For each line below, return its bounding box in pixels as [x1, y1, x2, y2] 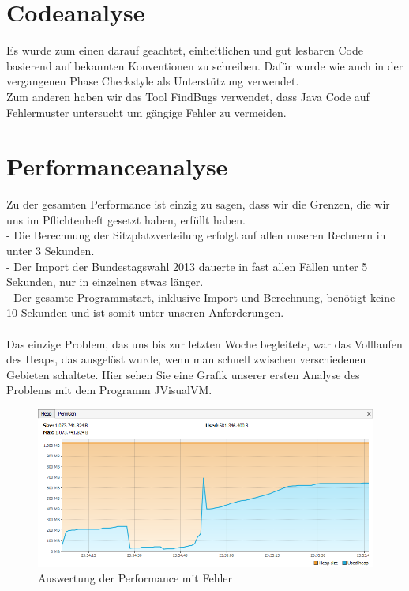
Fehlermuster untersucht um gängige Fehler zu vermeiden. [6, 104, 287, 120]
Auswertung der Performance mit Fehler [38, 570, 233, 586]
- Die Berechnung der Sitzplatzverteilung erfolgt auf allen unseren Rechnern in [6, 227, 386, 243]
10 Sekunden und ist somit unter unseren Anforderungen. [6, 304, 284, 321]
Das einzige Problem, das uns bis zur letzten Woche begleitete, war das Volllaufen [6, 335, 403, 352]
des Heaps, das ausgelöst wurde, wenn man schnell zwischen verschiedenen [6, 351, 366, 367]
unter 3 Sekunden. [6, 243, 95, 258]
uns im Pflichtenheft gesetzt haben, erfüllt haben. [6, 211, 246, 228]
